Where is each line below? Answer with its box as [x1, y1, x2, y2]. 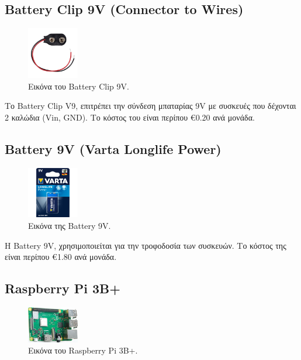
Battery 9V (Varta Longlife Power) [5, 139, 222, 157]
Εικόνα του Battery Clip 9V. [28, 80, 129, 92]
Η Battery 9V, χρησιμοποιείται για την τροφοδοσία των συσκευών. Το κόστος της [5, 239, 286, 251]
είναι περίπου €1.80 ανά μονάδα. [5, 251, 117, 263]
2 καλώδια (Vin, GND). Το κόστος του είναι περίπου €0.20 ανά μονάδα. [5, 111, 255, 123]
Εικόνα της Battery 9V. [28, 219, 111, 231]
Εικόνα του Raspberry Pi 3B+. [28, 344, 138, 356]
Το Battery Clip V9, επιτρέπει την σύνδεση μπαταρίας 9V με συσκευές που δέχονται [5, 100, 296, 112]
